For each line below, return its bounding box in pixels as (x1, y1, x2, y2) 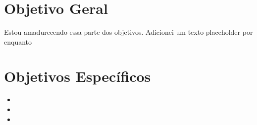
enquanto (4, 36, 32, 47)
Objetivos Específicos (4, 65, 151, 86)
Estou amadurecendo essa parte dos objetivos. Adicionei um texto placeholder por (4, 27, 253, 37)
